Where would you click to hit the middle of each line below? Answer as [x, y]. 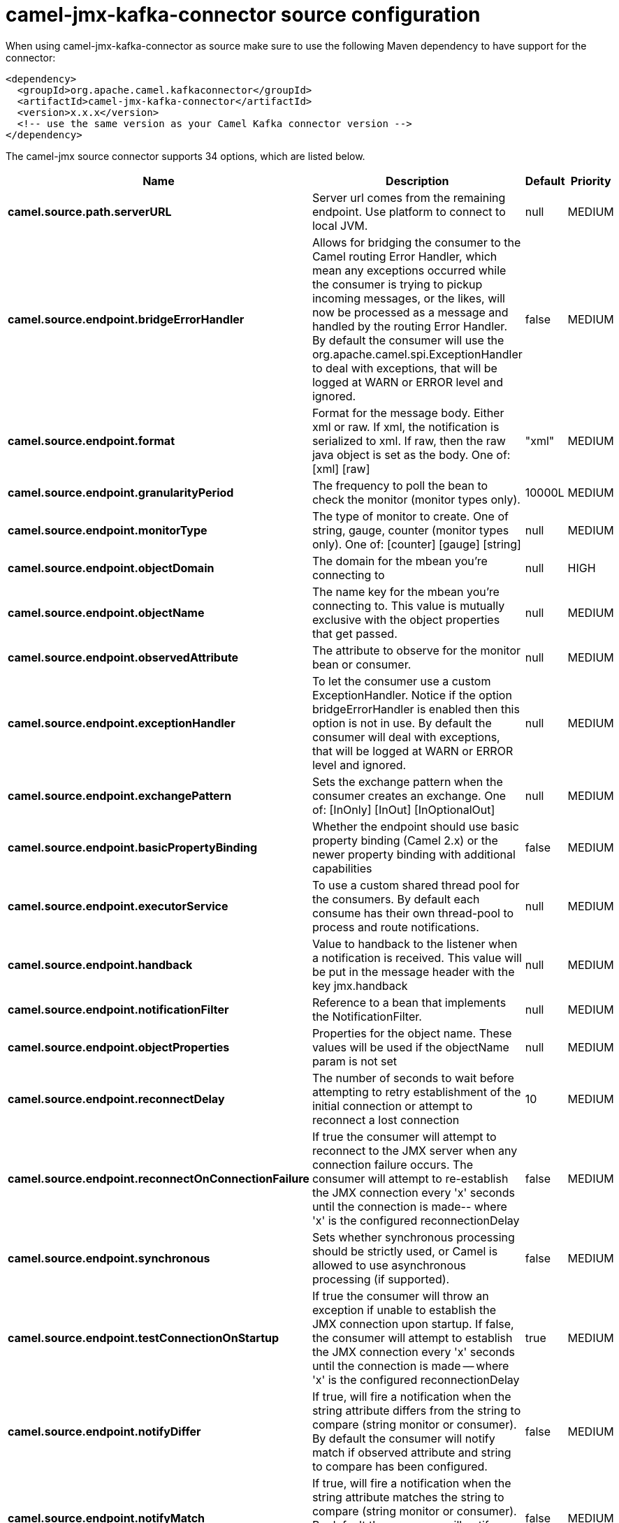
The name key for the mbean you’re [406, 591]
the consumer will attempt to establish [412, 1338]
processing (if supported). [381, 1279]
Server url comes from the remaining [409, 197]
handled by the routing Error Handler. [409, 326]
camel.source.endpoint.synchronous [109, 1258]
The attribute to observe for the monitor [416, 650]
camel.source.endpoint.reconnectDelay [116, 1099]
